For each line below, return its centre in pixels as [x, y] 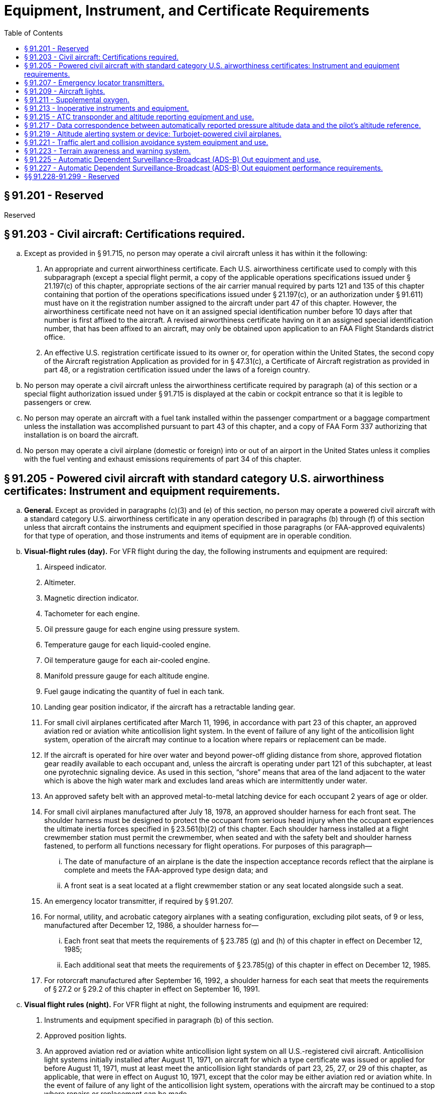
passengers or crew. [58, 402]
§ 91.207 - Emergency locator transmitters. [94, 82]
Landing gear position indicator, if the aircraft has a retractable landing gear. [170, 707]
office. [55, 337]
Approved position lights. [86, 1036]
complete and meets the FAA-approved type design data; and [166, 870]
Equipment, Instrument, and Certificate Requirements [187, 11]
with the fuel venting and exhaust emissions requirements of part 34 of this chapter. [163, 459]
